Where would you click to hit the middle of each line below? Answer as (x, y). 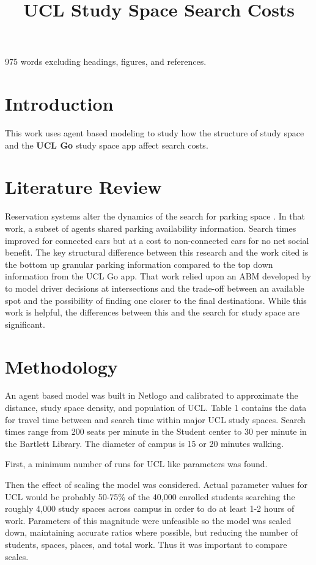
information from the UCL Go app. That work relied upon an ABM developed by (158, 276)
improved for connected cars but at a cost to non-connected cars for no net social (157, 240)
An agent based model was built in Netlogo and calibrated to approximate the (152, 395)
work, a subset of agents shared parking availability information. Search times (151, 228)
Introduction (59, 104)
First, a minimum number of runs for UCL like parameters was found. (136, 464)
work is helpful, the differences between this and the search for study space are (152, 312)
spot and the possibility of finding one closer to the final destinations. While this (156, 300)
